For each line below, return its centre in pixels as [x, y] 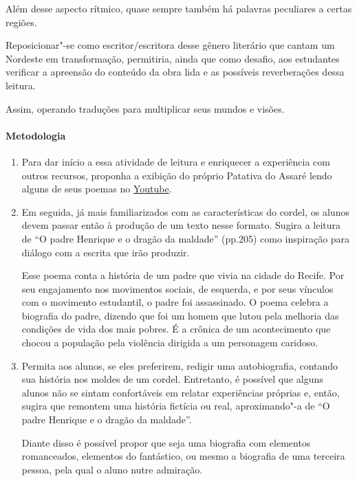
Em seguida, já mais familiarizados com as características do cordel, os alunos [185, 211]
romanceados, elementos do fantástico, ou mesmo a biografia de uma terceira [183, 456]
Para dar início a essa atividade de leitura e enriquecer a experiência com [176, 161]
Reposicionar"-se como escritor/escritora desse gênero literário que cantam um [170, 45]
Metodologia [36, 135]
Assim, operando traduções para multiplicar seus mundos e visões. [145, 108]
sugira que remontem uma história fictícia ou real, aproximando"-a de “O [176, 406]
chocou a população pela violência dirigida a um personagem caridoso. [170, 343]
